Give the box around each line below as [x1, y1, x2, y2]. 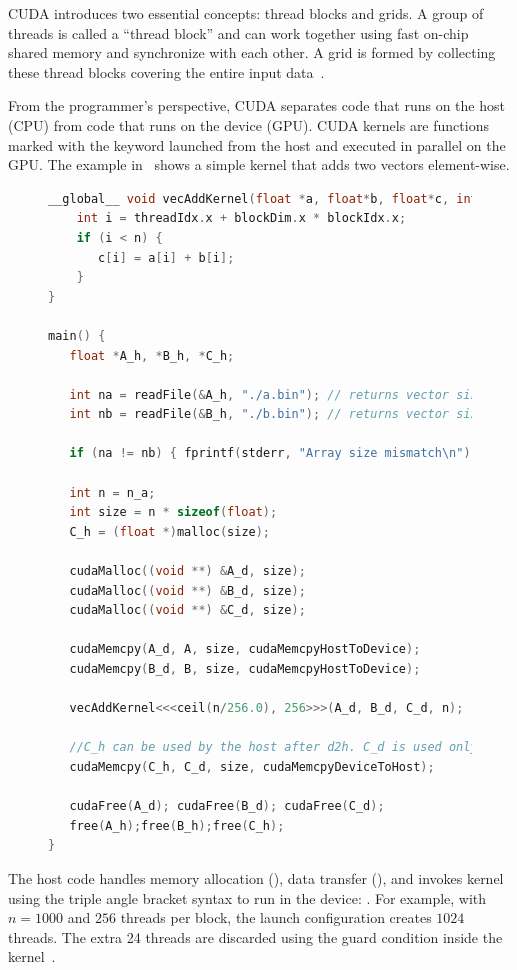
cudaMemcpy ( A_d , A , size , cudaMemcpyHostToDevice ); [69, 642, 421, 657]
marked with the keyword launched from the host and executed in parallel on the [8, 134, 506, 155]
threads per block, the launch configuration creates [120, 907, 432, 928]
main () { [48, 328, 106, 343]
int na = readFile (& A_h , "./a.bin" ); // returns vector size [69, 387, 485, 402]
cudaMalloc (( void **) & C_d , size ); [69, 603, 306, 618]
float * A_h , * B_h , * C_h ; [69, 348, 235, 363]
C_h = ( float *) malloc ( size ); [69, 524, 271, 539]
